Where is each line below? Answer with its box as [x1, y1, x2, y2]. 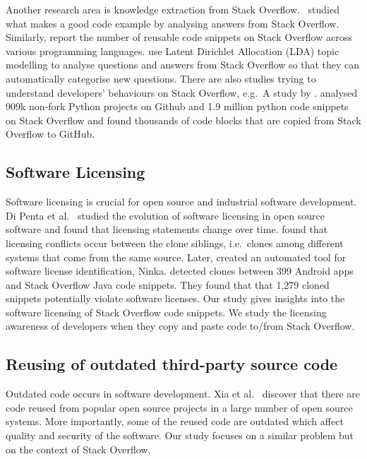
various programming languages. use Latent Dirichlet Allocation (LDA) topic [6, 43, 339, 58]
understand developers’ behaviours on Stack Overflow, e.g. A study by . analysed [6, 85, 358, 100]
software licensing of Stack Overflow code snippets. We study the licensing [6, 304, 327, 319]
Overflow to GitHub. [6, 126, 95, 141]
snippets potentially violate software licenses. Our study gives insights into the [6, 291, 345, 306]
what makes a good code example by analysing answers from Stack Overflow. [6, 16, 339, 30]
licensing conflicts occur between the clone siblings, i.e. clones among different [6, 235, 344, 250]
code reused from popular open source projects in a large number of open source [6, 400, 353, 415]
